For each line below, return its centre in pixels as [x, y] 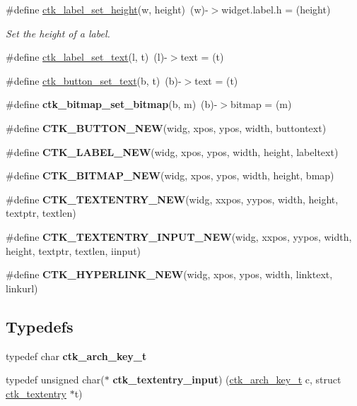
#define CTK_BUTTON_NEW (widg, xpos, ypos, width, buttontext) [166, 127]
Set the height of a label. [58, 33]
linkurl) [22, 288]
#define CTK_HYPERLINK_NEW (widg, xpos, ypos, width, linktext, [169, 274]
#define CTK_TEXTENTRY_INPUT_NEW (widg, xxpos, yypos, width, [179, 236]
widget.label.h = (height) [276, 9]
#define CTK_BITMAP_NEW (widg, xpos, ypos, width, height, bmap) [170, 175]
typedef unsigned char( [55, 380]
